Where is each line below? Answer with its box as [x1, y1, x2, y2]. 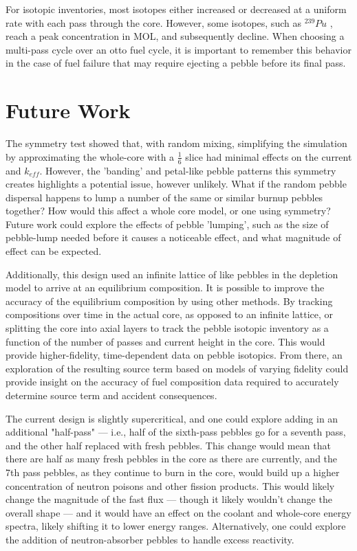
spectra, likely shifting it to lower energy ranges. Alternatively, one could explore [6, 519, 346, 533]
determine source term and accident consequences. [6, 388, 217, 403]
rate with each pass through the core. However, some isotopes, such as [6, 15, 301, 30]
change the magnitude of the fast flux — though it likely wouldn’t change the [6, 492, 332, 506]
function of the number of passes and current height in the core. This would [6, 334, 325, 348]
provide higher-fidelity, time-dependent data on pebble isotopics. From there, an [6, 348, 343, 362]
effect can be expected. [6, 244, 102, 258]
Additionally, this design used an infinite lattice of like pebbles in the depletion [6, 267, 338, 281]
